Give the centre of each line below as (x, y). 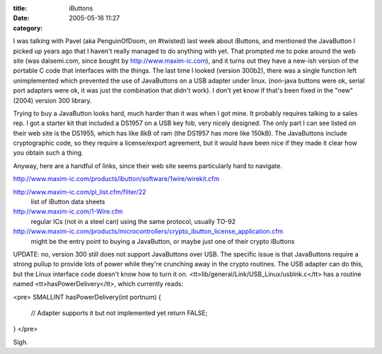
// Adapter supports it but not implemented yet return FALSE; (119, 313)
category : (28, 28)
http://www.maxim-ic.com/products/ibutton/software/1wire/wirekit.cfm (116, 179)
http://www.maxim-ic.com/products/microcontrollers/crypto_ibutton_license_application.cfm (148, 231)
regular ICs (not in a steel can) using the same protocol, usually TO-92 (133, 221)
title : (20, 8)
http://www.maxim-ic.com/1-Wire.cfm (68, 211)
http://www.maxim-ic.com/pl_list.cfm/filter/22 (80, 191)
